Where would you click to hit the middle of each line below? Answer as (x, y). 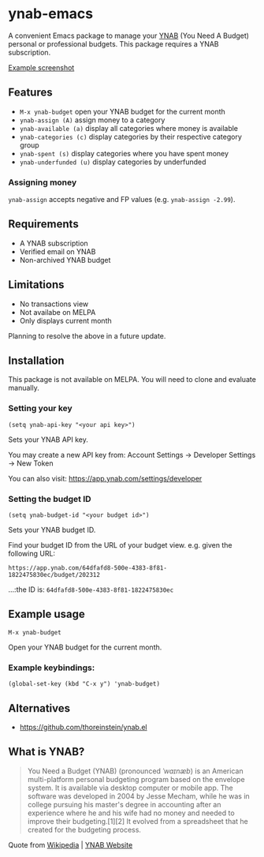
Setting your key (40, 409)
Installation (36, 361)
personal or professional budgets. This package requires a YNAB (113, 43)
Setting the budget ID (50, 499)
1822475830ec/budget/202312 (54, 575)
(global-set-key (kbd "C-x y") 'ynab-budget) (84, 684)
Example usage (46, 614)
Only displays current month (65, 320)
